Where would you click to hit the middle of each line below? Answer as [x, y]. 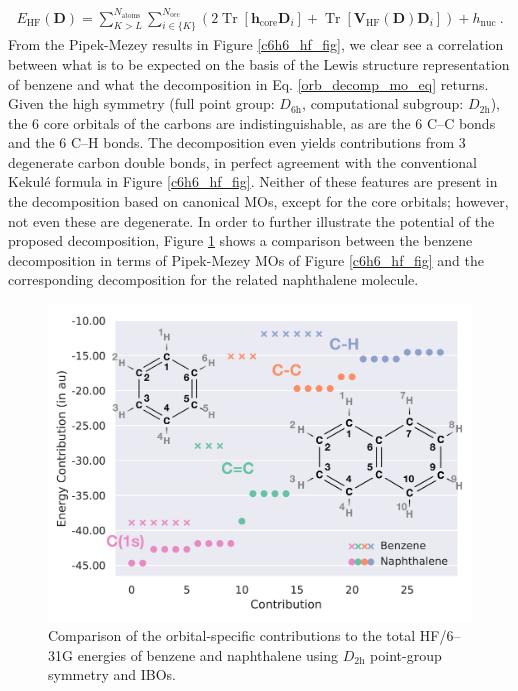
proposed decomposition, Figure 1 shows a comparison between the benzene [240, 240]
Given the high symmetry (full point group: [141, 103]
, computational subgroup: [383, 103]
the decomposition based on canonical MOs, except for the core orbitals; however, [258, 201]
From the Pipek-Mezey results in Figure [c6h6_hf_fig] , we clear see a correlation [256, 44]
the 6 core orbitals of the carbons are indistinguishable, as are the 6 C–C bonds [252, 122]
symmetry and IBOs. [112, 674]
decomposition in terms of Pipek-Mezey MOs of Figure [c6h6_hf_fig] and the [246, 259]
